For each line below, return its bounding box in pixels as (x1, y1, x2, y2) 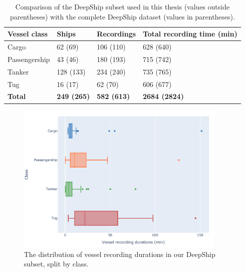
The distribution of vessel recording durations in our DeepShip (24, 248, 216, 259)
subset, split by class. (24, 258, 89, 269)
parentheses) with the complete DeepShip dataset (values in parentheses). (9, 11, 235, 21)
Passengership (7, 53, 50, 64)
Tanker (7, 66, 29, 76)
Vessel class (7, 28, 48, 39)
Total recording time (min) (143, 28, 238, 39)
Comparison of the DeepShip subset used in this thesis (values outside (15, 1, 230, 11)
